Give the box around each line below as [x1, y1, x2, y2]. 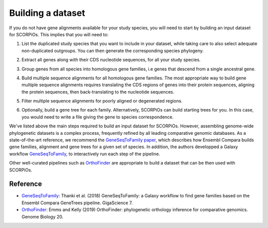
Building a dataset [9, 7, 85, 18]
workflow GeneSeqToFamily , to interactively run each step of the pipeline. [9, 151, 160, 157]
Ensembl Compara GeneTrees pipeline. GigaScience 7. [21, 200, 133, 206]
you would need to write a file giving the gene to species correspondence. [21, 114, 174, 120]
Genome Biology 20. [21, 214, 64, 220]
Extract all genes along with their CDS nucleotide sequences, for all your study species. [21, 57, 201, 63]
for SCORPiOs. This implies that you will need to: [9, 31, 109, 37]
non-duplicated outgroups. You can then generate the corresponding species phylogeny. [21, 48, 204, 54]
